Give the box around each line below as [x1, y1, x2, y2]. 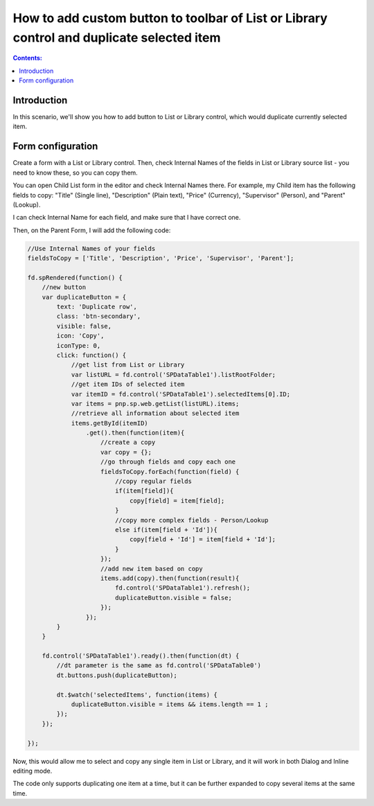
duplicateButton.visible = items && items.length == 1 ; [71, 701, 269, 708]
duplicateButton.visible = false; [114, 593, 232, 602]
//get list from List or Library [71, 361, 185, 369]
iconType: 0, [56, 342, 101, 349]
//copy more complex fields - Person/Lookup [114, 516, 269, 524]
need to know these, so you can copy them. [12, 168, 138, 177]
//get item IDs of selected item [71, 380, 185, 388]
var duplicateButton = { [42, 293, 127, 301]
